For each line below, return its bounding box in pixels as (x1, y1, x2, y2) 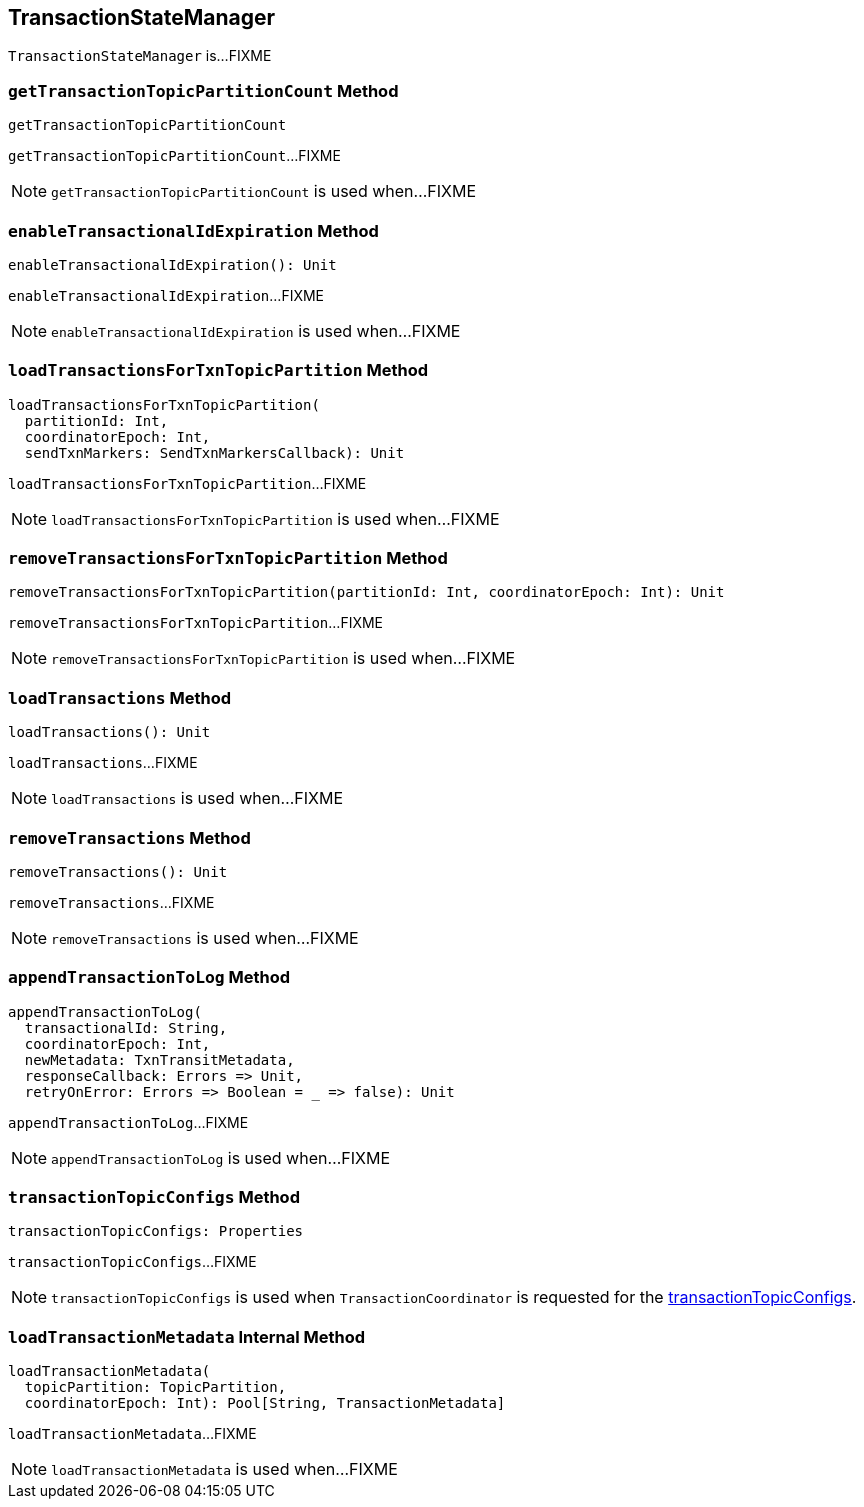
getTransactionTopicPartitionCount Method (8, 80, 399, 101)
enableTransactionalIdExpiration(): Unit (8, 256, 337, 273)
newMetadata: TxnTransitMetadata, (24, 1051, 295, 1068)
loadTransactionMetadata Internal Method (8, 1326, 366, 1347)
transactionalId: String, (24, 1019, 228, 1036)
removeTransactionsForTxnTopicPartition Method (8, 548, 448, 569)
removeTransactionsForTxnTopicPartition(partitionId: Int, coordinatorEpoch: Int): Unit (8, 584, 725, 601)
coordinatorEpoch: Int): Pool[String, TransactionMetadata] (24, 1395, 506, 1412)
